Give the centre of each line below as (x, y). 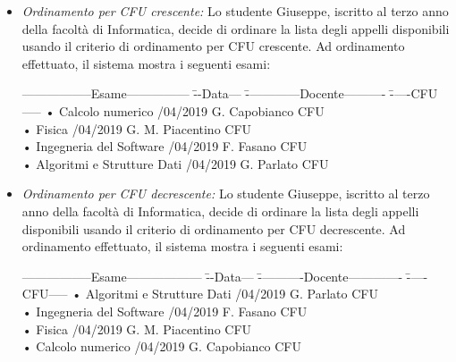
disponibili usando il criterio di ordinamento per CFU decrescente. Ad (214, 228)
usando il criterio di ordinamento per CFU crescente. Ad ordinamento (213, 46)
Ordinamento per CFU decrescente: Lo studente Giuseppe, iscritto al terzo (226, 194)
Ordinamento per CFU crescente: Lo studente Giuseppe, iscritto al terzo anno (235, 11)
